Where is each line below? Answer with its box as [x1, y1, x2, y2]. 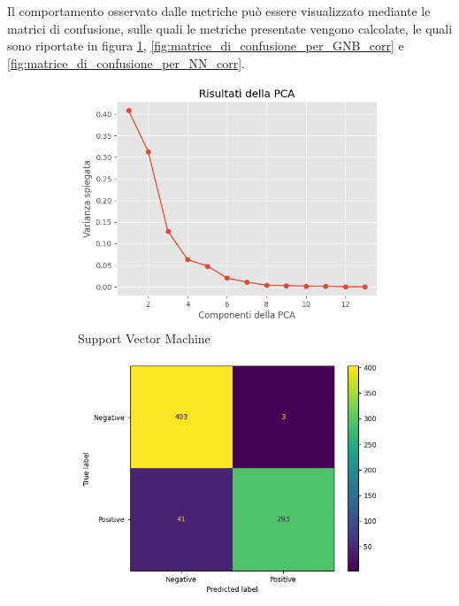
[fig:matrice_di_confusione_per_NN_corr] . [7, 53, 246, 72]
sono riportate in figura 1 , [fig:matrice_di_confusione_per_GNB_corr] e [7, 36, 404, 55]
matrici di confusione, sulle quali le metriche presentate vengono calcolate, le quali [7, 19, 453, 37]
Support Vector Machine [78, 328, 210, 347]
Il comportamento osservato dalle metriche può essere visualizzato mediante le [7, 2, 431, 19]
